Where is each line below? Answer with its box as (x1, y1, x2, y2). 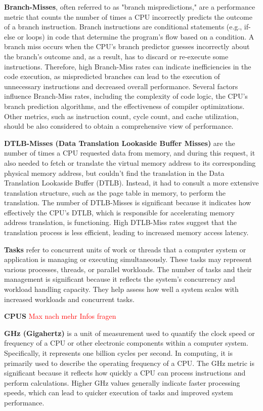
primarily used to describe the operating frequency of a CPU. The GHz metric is (4, 357, 255, 368)
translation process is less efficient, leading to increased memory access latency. (4, 227, 249, 238)
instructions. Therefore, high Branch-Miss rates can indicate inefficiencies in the (4, 61, 251, 71)
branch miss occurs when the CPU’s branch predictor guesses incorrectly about (4, 41, 250, 52)
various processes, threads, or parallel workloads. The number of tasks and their (4, 264, 252, 274)
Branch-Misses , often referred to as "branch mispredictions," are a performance (4, 2, 255, 12)
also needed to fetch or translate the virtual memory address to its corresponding (4, 157, 256, 168)
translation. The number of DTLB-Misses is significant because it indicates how (4, 197, 251, 208)
